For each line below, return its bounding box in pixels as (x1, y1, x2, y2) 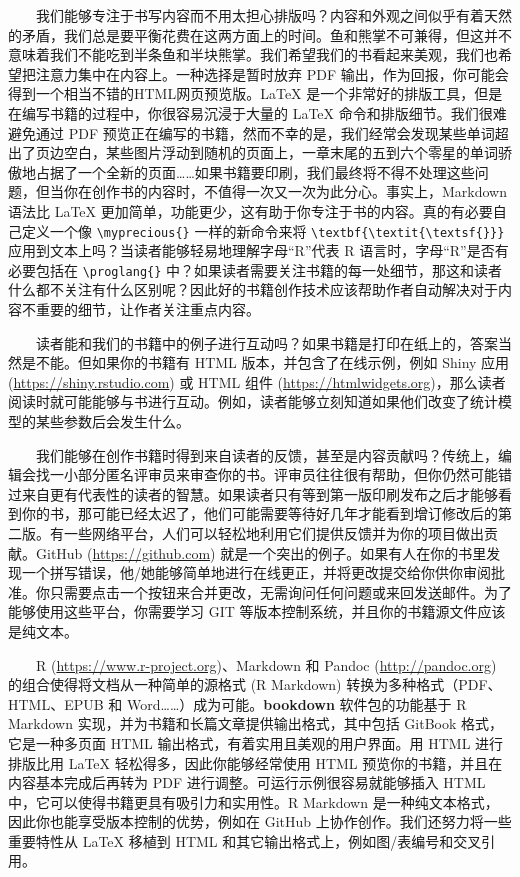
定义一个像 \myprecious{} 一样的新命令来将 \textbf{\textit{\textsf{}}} (21, 220, 505, 241)
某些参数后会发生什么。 (35, 411, 190, 431)
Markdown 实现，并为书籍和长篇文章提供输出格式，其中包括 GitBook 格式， (8, 713, 504, 734)
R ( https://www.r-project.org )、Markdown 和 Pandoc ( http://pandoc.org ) (36, 654, 497, 675)
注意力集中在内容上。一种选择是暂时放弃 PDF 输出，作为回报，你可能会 (35, 63, 509, 84)
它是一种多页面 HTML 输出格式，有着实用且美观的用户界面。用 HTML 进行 (8, 732, 504, 753)
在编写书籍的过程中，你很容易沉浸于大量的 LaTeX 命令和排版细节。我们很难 (8, 102, 507, 123)
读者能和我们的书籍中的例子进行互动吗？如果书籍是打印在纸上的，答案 (36, 332, 498, 353)
